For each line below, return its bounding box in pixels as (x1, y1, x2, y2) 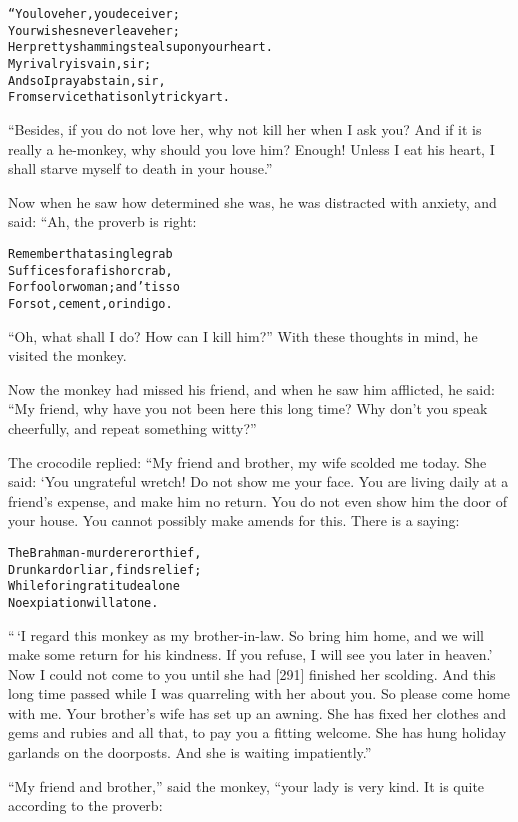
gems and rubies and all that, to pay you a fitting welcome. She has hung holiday (8, 722, 507, 743)
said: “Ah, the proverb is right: (8, 211, 197, 232)
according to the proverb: (8, 795, 163, 816)
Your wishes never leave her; (8, 23, 180, 38)
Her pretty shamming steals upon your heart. (8, 40, 273, 55)
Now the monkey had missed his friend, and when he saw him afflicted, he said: (8, 378, 495, 399)
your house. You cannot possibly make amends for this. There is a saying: (8, 510, 460, 531)
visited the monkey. (8, 345, 127, 366)
